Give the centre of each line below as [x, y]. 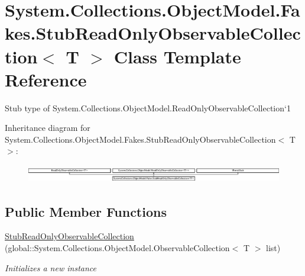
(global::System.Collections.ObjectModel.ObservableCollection [117, 247]
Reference [46, 79]
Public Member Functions [86, 211]
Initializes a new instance [51, 267]
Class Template [177, 56]
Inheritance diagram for [48, 128]
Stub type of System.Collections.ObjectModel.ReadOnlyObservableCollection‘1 [148, 107]
